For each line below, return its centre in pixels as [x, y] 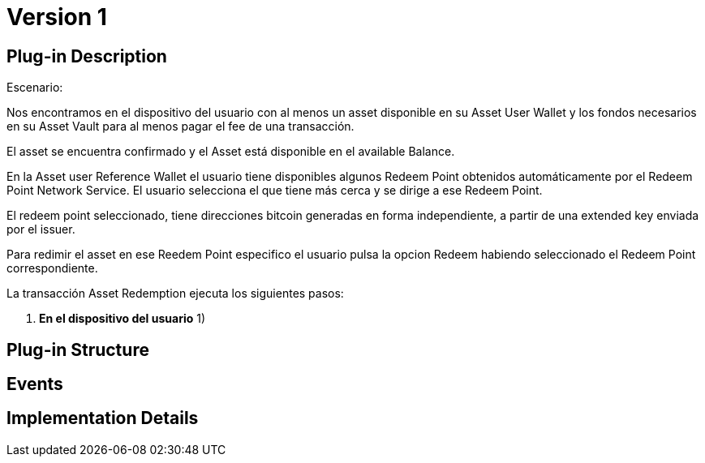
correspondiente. [52, 268]
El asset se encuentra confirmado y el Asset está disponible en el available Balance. [231, 152]
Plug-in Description [87, 56]
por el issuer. [41, 229]
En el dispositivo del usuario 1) [123, 319]
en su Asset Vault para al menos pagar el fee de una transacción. [181, 126]
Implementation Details [103, 418]
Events [35, 384]
